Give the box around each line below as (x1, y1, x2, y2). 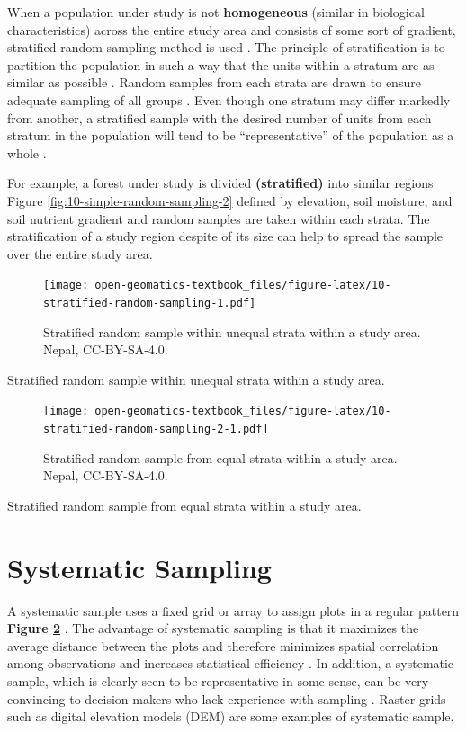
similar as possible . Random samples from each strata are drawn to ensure (7, 73, 421, 92)
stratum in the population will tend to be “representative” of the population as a (7, 126, 454, 145)
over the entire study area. (7, 244, 153, 263)
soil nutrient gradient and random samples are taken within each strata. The (7, 209, 430, 228)
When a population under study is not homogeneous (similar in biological (7, 3, 425, 21)
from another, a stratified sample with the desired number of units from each (7, 108, 432, 127)
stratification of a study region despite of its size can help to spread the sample (7, 227, 444, 245)
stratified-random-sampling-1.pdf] (43, 296, 256, 309)
